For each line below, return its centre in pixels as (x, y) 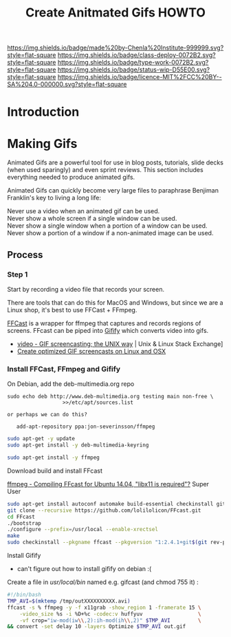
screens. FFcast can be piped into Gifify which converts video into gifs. (108, 331)
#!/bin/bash (24, 595)
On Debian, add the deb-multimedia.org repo (71, 384)
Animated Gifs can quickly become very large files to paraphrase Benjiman (113, 191)
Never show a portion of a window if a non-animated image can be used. (110, 233)
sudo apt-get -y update (41, 439)
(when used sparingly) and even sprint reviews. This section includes (106, 170)
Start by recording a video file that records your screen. (86, 289)
